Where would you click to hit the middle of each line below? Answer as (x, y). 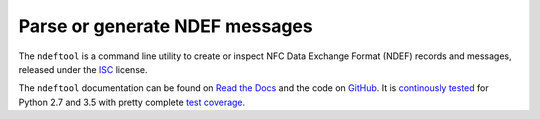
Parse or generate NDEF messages (166, 26)
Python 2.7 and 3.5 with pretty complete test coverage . (132, 102)
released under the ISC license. (83, 69)
